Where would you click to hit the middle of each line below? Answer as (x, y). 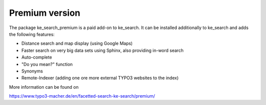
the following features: (32, 34)
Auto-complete (37, 57)
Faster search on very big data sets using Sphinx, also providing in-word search (102, 50)
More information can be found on (44, 87)
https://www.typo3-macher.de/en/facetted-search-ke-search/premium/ (82, 96)
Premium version (45, 13)
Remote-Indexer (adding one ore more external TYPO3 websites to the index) (100, 78)
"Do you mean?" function (47, 64)
